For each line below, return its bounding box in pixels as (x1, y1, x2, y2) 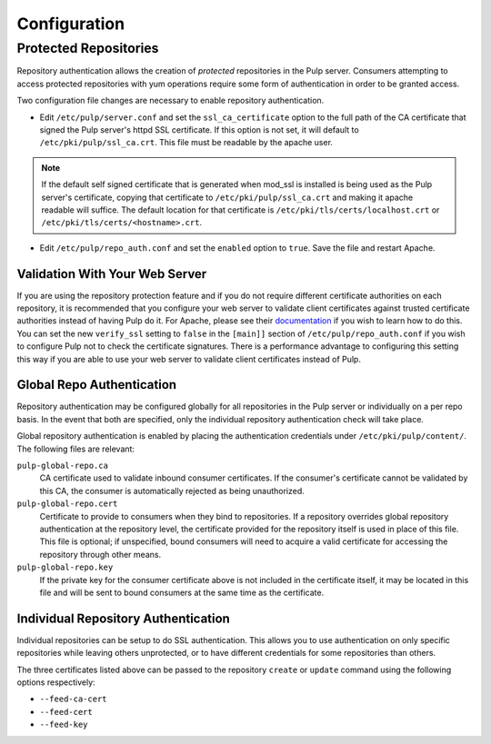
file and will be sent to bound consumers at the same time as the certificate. (39, 587, 325, 598)
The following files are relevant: (16, 443, 135, 454)
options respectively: (16, 677, 95, 688)
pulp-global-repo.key (16, 562, 114, 572)
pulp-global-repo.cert (16, 499, 118, 509)
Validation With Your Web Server (16, 266, 207, 282)
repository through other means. (39, 549, 162, 560)
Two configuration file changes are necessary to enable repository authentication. (16, 95, 325, 106)
